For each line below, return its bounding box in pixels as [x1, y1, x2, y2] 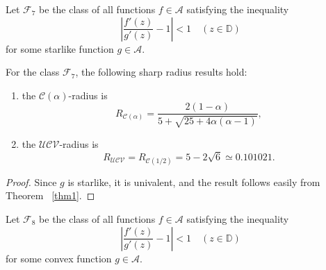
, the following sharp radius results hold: [75, 65, 247, 79]
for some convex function [6, 251, 112, 265]
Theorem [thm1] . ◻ [6, 188, 95, 203]
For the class [6, 65, 60, 79]
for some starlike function [6, 41, 114, 56]
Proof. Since [6, 174, 57, 189]
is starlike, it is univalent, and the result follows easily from [67, 174, 320, 189]
